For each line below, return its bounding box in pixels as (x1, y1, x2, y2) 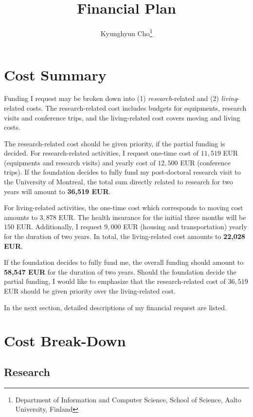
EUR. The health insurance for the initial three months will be (58, 212, 246, 222)
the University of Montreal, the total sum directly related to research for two (4, 177, 233, 187)
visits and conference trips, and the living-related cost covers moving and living (4, 112, 240, 122)
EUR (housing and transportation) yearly (123, 221, 247, 232)
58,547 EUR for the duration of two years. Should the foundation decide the (4, 266, 236, 277)
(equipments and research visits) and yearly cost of (4, 157, 156, 167)
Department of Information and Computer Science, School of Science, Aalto (15, 394, 242, 404)
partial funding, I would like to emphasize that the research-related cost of (4, 276, 226, 286)
